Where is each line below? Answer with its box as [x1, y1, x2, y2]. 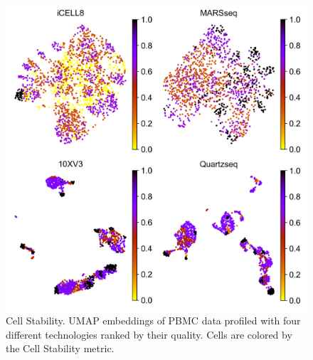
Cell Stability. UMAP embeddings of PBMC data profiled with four [6, 313, 301, 328]
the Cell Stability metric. [6, 341, 115, 356]
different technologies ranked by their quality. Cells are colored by [6, 327, 292, 342]
